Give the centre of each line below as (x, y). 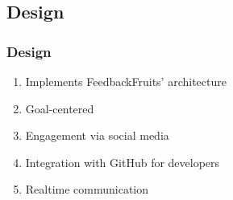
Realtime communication (87, 189)
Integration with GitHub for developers (123, 162)
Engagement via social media (97, 135)
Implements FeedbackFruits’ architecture (126, 81)
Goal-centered (60, 108)
